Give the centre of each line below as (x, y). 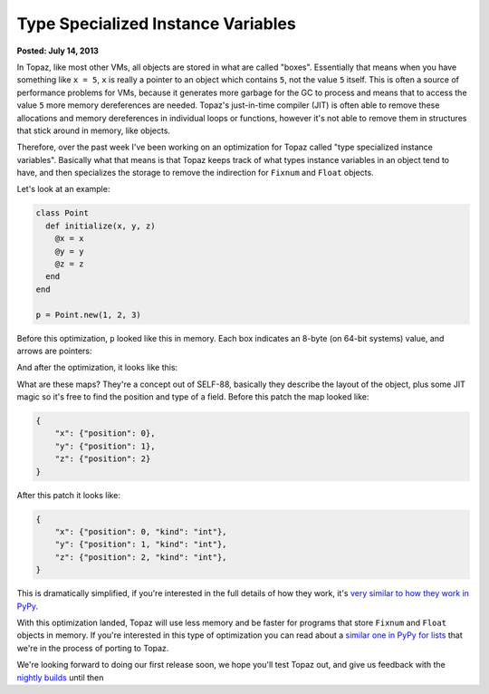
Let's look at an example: (63, 189)
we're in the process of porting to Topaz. (93, 648)
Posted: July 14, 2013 (58, 51)
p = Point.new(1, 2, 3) (89, 314)
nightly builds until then (60, 677)
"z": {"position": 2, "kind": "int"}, (141, 557)
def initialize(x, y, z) (101, 226)
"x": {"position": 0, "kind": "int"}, (141, 532)
